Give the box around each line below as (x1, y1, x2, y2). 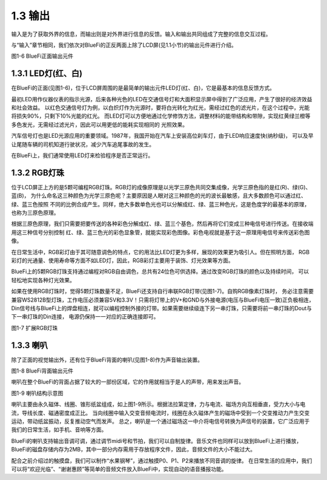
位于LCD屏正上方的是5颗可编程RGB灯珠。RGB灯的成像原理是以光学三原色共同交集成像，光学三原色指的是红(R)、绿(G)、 (11, 183, 311, 191)
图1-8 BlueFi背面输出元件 (11, 367, 74, 374)
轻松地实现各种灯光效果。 (11, 276, 75, 283)
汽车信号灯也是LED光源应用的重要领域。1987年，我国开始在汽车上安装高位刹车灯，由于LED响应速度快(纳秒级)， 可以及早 (11, 132, 314, 140)
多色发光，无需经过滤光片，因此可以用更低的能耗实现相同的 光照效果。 (11, 121, 188, 128)
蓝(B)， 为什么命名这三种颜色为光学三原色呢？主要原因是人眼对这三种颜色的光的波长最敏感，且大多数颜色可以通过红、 (11, 192, 307, 200)
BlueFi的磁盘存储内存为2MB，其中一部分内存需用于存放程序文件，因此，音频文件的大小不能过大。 (11, 446, 256, 453)
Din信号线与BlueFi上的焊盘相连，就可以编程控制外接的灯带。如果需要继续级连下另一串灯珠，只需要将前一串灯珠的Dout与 (11, 304, 312, 312)
